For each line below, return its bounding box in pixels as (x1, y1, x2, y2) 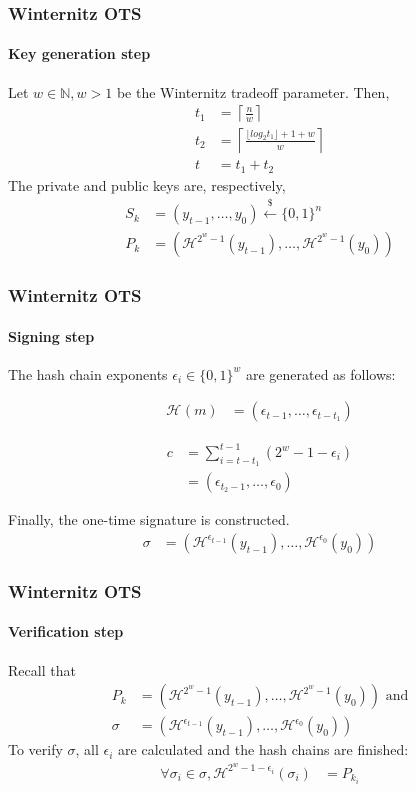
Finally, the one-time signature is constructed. (8, 509, 290, 530)
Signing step (8, 325, 95, 346)
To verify (8, 739, 63, 760)
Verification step (8, 621, 124, 642)
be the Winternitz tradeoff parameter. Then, (116, 81, 390, 102)
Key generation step (8, 43, 151, 64)
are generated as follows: (245, 363, 396, 384)
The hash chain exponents (8, 363, 168, 384)
